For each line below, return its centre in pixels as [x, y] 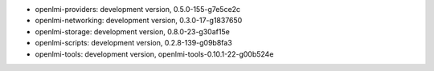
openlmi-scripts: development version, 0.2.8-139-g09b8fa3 [133, 43]
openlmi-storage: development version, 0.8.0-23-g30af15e [133, 31]
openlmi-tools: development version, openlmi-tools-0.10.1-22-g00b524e [154, 54]
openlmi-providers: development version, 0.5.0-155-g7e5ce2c [138, 9]
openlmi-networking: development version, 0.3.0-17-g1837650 [139, 21]
